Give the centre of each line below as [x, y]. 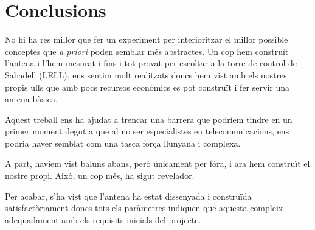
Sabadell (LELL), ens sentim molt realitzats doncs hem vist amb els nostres [146, 75]
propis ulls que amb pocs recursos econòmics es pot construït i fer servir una [147, 87]
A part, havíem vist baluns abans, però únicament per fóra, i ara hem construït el [157, 163]
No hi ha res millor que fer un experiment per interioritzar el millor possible [147, 39]
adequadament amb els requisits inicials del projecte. [103, 219]
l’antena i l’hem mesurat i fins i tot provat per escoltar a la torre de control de [151, 63]
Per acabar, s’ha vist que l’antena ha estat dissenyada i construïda [128, 196]
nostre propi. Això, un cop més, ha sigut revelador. [100, 176]
